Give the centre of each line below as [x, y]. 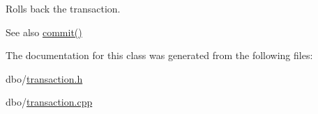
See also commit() [44, 32]
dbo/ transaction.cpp [49, 102]
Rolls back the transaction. [63, 8]
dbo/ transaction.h [44, 78]
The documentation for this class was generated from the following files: [159, 55]
